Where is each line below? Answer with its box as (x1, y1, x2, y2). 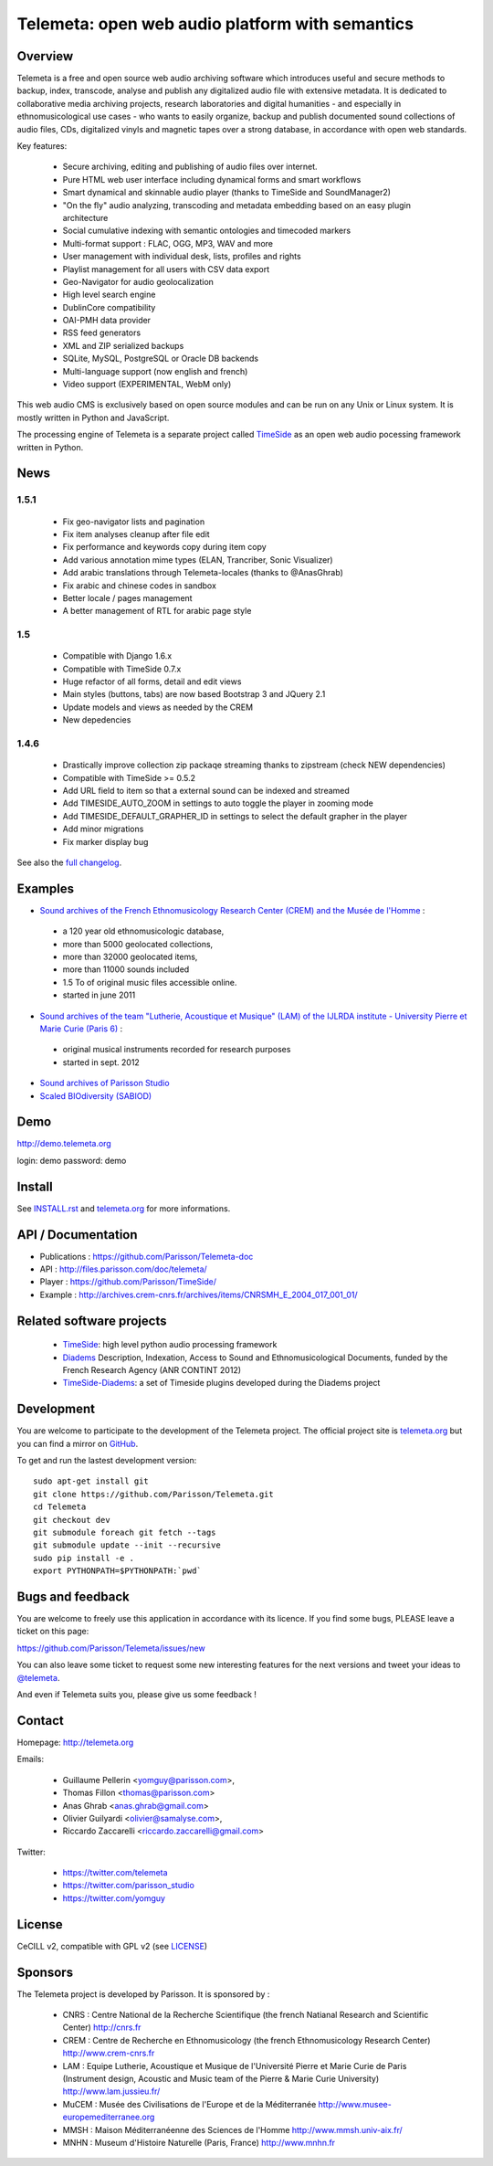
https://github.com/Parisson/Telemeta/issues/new (16, 1643, 205, 1654)
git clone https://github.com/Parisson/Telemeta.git (33, 1489, 274, 1499)
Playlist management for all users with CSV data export (62, 263, 270, 274)
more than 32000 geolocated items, (62, 951, 198, 962)
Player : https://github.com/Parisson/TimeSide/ (39, 1276, 216, 1287)
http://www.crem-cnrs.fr (62, 2047, 155, 2059)
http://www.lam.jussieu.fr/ (62, 2086, 161, 2097)
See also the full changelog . (16, 857, 122, 868)
